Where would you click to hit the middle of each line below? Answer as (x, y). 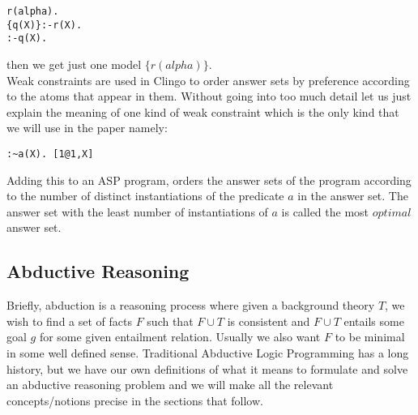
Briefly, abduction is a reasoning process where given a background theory (191, 305)
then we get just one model (74, 64)
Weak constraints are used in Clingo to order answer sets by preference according (208, 80)
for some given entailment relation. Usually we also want (180, 337)
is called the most (325, 211)
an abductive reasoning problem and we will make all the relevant (170, 385)
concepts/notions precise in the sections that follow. (135, 400)
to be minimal (370, 337)
